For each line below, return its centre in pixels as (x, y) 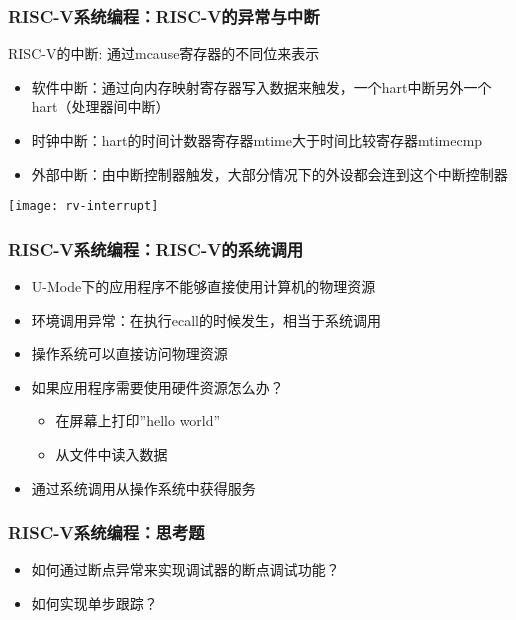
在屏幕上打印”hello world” (138, 420)
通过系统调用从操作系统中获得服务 (143, 487)
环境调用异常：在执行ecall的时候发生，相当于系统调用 (206, 319)
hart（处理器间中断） (100, 106)
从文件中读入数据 (111, 454)
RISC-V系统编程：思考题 (106, 532)
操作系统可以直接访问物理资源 (129, 353)
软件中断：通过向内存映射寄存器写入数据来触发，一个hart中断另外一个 (261, 86)
